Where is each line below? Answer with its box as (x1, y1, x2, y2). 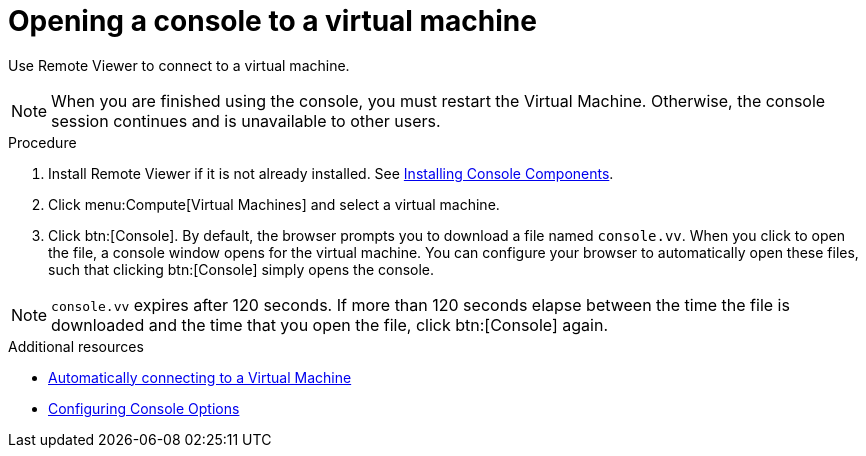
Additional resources (8, 337, 144, 355)
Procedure (8, 133, 77, 151)
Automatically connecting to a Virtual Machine (48, 368, 352, 386)
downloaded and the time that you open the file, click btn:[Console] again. (51, 314, 608, 335)
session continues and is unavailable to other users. (51, 110, 441, 131)
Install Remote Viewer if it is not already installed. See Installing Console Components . (48, 164, 614, 182)
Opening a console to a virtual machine (8, 4, 537, 38)
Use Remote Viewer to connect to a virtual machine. (8, 56, 350, 74)
